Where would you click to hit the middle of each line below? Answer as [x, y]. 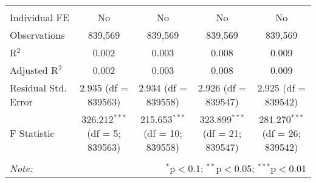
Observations [37, 35]
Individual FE [39, 17]
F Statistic [32, 133]
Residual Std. [38, 88]
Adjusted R [34, 70]
